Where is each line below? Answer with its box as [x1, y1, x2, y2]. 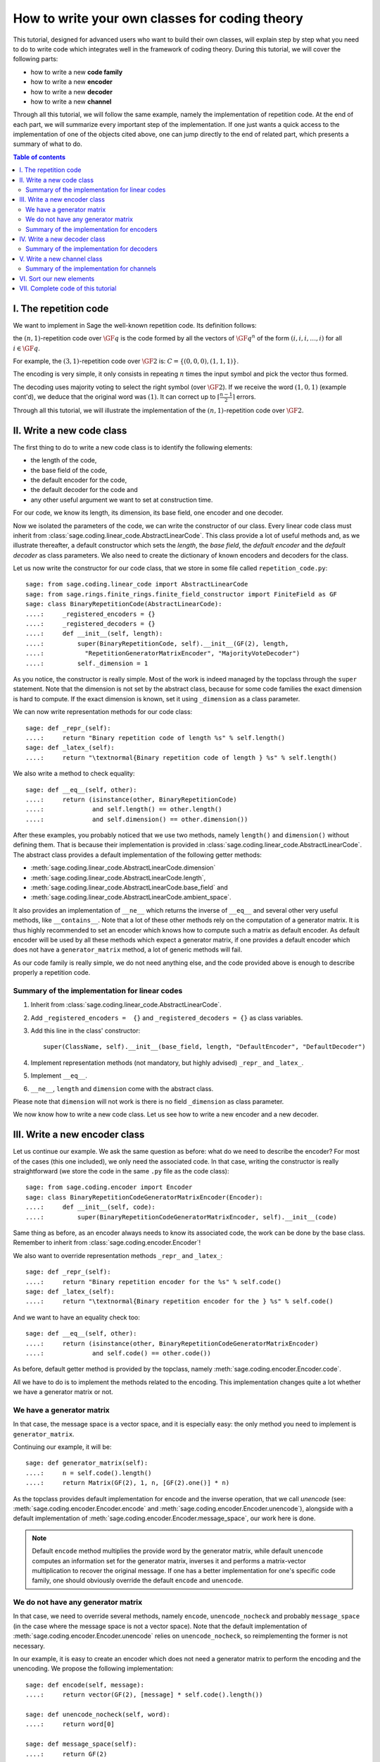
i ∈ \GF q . [13, 344, 40, 352]
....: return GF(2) [25, 1750, 108, 1758]
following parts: [13, 55, 58, 63]
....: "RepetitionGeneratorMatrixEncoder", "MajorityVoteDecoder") [25, 649, 300, 658]
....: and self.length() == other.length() [25, 806, 222, 813]
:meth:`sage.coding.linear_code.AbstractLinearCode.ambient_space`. [30, 893, 232, 901]
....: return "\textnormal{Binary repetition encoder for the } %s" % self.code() [25, 1298, 334, 1305]
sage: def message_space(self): [25, 1740, 137, 1748]
